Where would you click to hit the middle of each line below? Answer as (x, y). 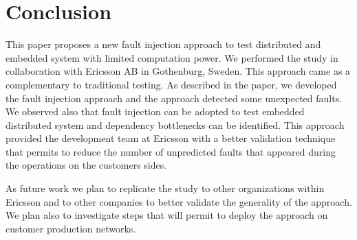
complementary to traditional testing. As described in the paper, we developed (171, 84)
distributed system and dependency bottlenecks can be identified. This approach (175, 124)
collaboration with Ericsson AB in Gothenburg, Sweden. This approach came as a (178, 71)
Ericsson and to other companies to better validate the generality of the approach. (179, 201)
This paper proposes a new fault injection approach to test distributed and (163, 44)
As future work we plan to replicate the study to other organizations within (165, 188)
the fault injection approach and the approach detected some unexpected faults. (174, 98)
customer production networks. (71, 228)
